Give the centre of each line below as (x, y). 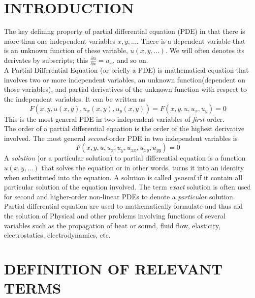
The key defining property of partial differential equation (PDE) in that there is (125, 31)
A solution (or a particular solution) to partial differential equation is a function (125, 158)
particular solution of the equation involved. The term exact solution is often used (127, 187)
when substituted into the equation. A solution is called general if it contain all (123, 177)
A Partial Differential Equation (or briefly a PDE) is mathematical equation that (127, 70)
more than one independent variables (60, 41)
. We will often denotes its (205, 50)
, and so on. (130, 60)
